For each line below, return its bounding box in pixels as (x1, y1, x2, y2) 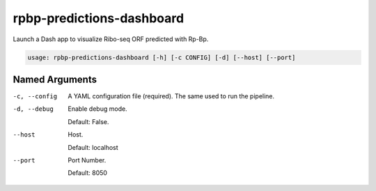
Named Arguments (13, 73, 97, 85)
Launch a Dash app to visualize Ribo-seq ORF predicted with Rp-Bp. (13, 35, 209, 43)
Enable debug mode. (68, 105, 128, 113)
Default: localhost (68, 143, 118, 151)
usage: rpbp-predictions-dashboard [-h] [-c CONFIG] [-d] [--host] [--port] (27, 53, 296, 61)
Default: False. (68, 117, 109, 125)
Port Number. (68, 155, 107, 164)
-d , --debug (13, 105, 54, 113)
